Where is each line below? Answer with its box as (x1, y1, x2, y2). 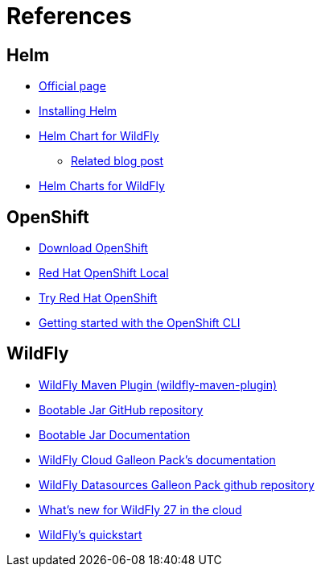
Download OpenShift (39, 241, 148, 255)
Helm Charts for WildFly (39, 179, 165, 193)
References (6, 2, 132, 30)
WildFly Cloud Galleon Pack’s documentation (39, 452, 276, 467)
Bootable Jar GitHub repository (39, 402, 204, 417)
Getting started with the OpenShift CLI (39, 316, 241, 330)
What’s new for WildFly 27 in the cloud (39, 502, 242, 517)
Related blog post (71, 154, 164, 168)
